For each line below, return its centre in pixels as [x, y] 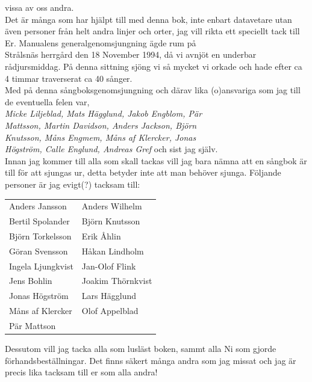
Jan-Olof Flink [109, 266]
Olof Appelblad [110, 311]
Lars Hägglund [109, 296]
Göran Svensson [39, 251]
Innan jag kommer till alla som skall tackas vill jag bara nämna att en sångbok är [156, 160]
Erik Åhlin [101, 236]
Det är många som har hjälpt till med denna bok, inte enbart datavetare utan [148, 19]
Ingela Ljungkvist [41, 266]
